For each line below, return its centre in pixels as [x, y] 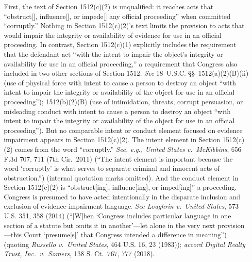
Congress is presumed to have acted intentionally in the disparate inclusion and [122, 196]
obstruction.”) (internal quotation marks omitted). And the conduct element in [121, 177]
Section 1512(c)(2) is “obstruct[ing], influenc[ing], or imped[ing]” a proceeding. [120, 187]
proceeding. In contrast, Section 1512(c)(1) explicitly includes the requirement [120, 44]
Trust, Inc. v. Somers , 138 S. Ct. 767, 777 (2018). [79, 254]
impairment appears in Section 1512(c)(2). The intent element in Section [112, 139]
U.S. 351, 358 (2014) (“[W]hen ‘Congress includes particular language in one [118, 216]
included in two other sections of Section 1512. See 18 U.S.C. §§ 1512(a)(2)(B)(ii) [126, 73]
